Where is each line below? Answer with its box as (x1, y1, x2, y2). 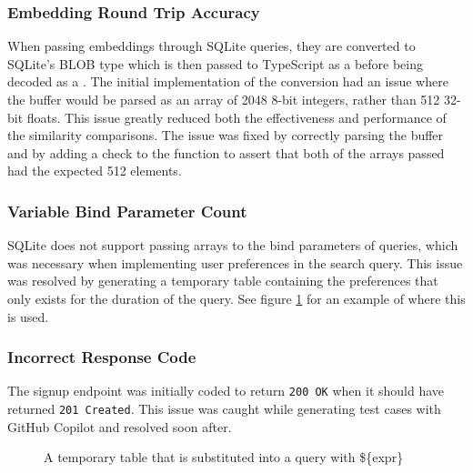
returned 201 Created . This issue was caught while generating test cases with (7, 399, 441, 418)
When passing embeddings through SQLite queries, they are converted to (7, 36, 416, 55)
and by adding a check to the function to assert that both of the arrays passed (7, 143, 445, 162)
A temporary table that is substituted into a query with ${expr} (44, 448, 404, 467)
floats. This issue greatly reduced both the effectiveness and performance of (26, 107, 447, 126)
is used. (7, 307, 49, 326)
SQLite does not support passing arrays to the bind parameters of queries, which (7, 236, 458, 255)
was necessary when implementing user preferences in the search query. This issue (7, 253, 463, 272)
